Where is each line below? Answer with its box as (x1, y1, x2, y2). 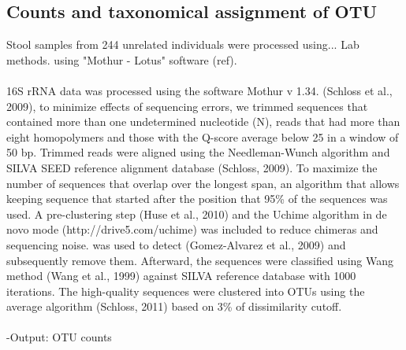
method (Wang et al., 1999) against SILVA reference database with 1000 (6, 267, 356, 284)
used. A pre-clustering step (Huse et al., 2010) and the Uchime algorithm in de (6, 205, 387, 222)
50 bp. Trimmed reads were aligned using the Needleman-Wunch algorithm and (6, 144, 390, 160)
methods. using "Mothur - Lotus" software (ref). (6, 51, 237, 68)
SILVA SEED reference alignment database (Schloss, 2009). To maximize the (6, 159, 378, 175)
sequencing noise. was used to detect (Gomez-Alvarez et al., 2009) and (6, 236, 346, 252)
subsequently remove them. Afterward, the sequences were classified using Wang (6, 252, 394, 268)
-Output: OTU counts (6, 329, 112, 345)
